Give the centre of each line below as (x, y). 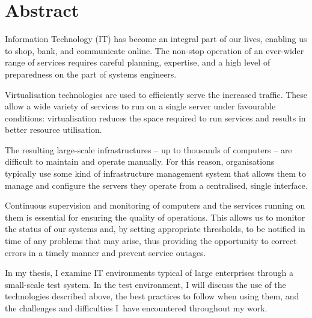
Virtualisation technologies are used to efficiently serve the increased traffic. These (156, 94)
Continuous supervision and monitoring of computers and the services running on (155, 205)
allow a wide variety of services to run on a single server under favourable (140, 106)
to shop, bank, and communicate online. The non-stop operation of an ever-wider (154, 50)
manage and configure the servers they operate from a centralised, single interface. (156, 185)
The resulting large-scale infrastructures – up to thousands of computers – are (148, 149)
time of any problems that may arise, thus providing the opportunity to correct (151, 241)
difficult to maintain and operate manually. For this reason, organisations (140, 161)
